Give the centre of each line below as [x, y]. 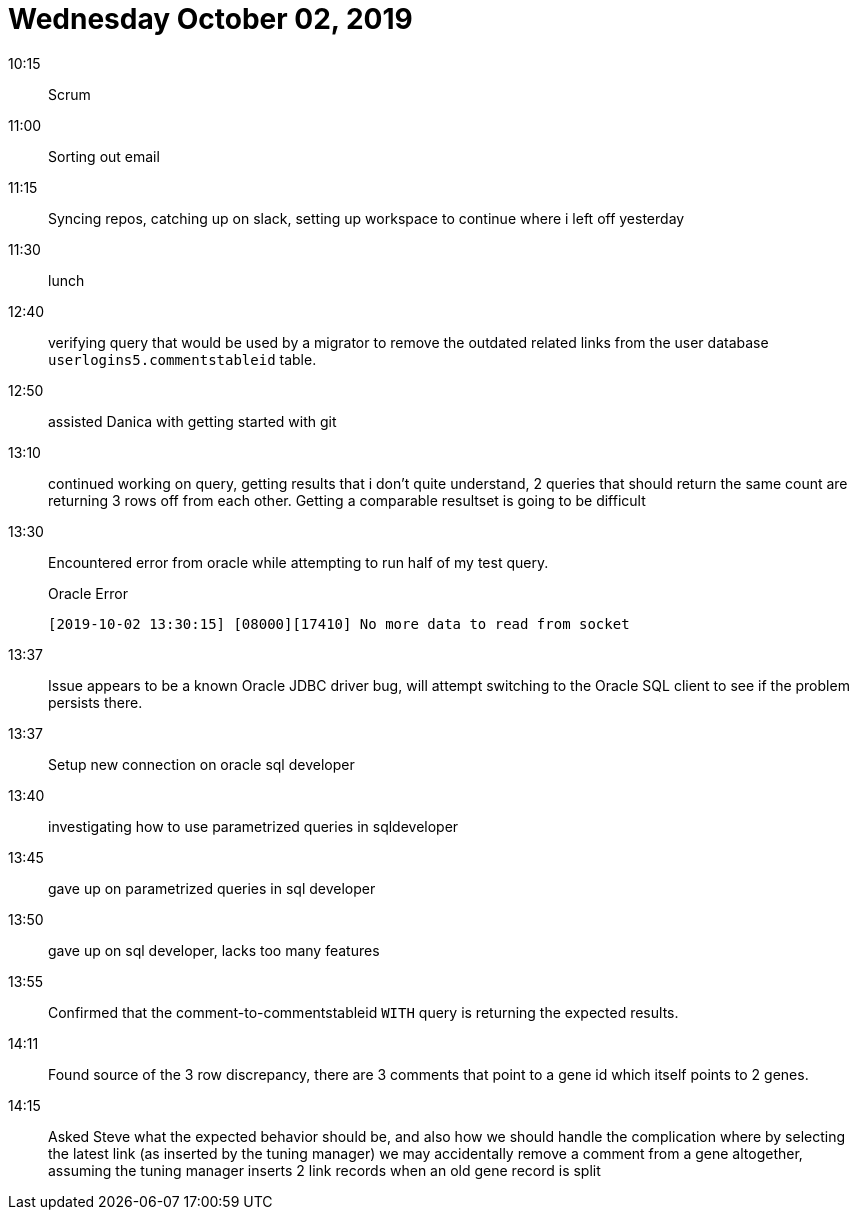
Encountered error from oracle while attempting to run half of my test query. [298, 562]
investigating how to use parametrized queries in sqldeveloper [253, 826]
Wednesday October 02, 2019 [210, 19]
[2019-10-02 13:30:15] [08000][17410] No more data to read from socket [339, 623]
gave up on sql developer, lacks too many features [214, 950]
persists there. [95, 702]
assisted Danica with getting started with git [192, 421]
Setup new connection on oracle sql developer [201, 764]
